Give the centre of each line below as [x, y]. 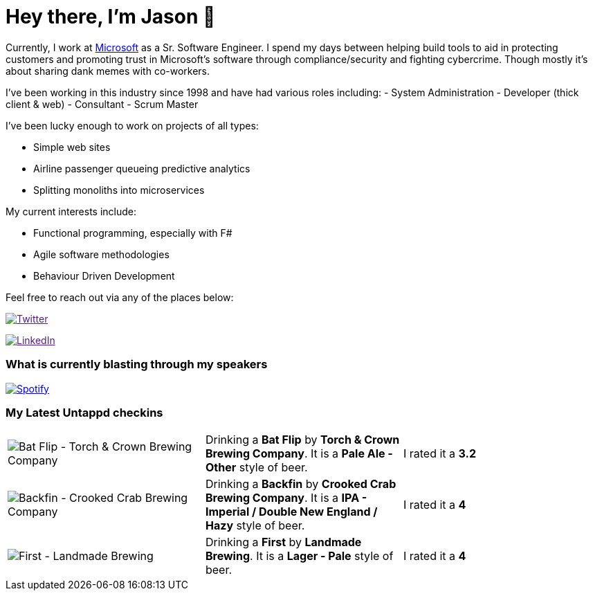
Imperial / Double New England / [291, 512]
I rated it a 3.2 [439, 454]
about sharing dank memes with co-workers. [108, 71]
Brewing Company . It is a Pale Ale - [299, 454]
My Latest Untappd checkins [84, 412]
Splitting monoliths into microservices [119, 190]
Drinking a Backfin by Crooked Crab [301, 484]
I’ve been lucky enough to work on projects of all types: [132, 125]
